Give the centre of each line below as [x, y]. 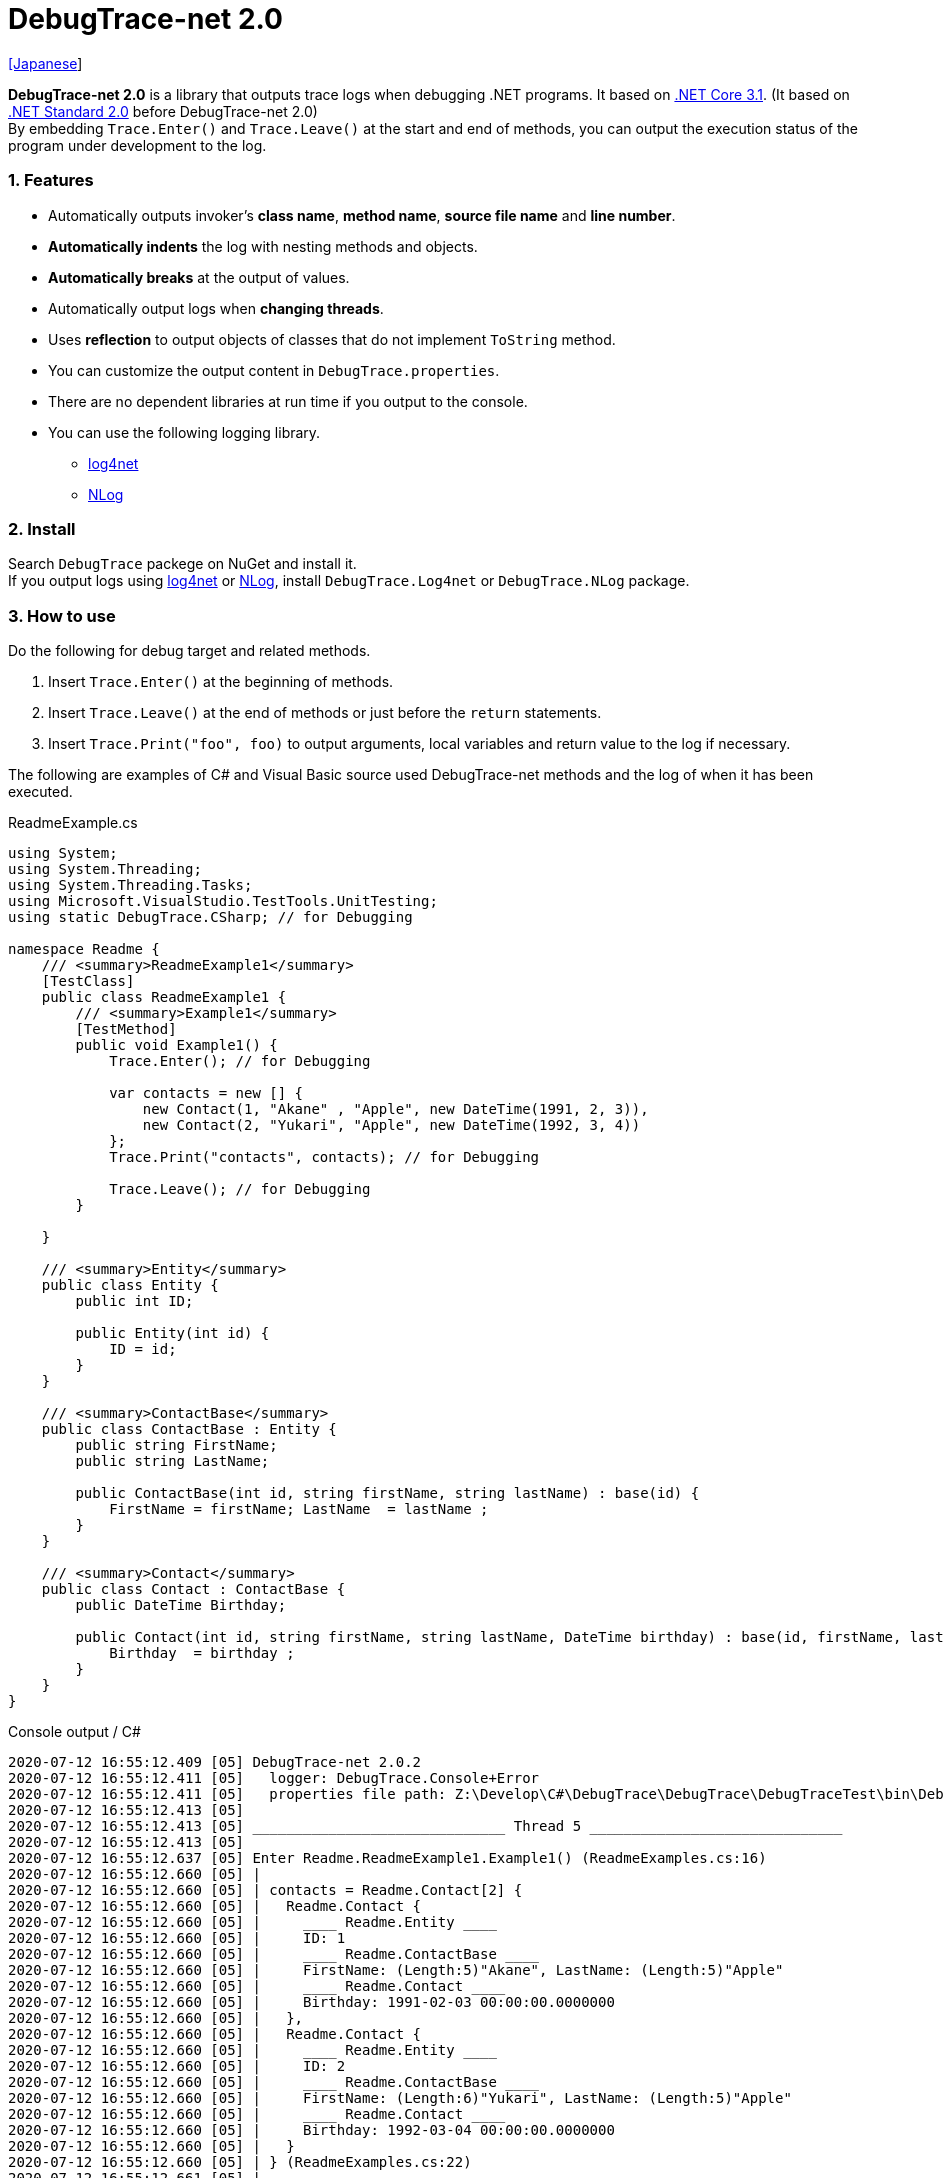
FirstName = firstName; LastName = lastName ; [299, 1509]
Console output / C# [74, 1731]
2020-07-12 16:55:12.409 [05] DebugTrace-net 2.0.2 [215, 1762]
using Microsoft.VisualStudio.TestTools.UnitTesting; [223, 901]
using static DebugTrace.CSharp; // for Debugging [210, 917]
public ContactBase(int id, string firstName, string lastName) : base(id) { [387, 1493]
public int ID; [134, 1301]
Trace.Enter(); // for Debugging [240, 1061]
